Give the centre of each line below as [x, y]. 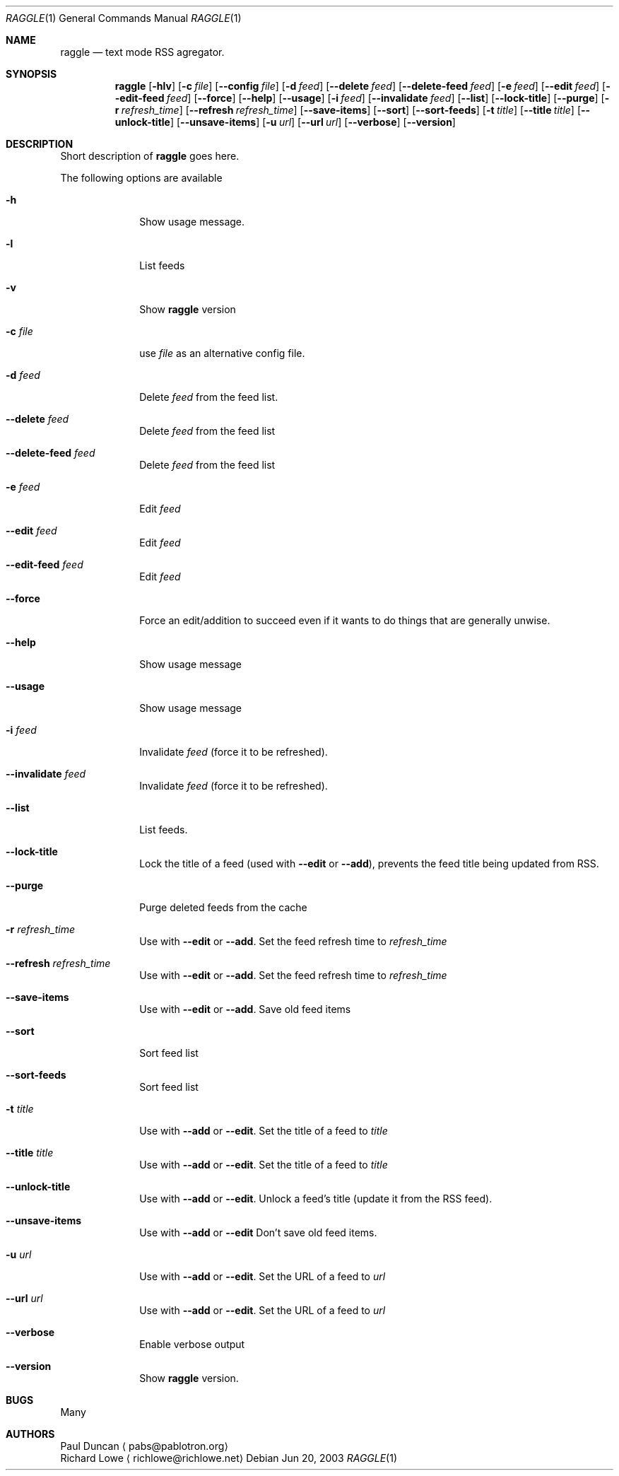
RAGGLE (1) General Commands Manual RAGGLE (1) [124, 18]
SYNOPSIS [31, 74]
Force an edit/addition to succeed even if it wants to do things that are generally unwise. [345, 620]
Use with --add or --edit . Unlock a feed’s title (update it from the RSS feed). [316, 1199]
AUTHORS [30, 1434]
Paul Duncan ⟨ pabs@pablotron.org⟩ [144, 1446]
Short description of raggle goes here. [150, 156]
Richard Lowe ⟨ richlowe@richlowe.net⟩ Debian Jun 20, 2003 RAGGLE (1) [229, 1458]
